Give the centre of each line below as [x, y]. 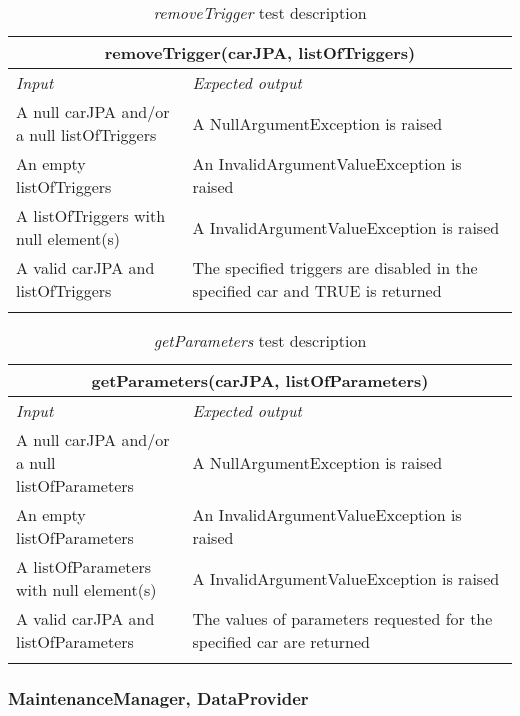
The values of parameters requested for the [342, 618]
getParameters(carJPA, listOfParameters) [260, 380]
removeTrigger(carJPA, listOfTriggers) [260, 52]
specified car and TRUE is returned [317, 290]
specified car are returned [281, 641]
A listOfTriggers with [91, 215]
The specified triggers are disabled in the [335, 267]
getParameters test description [260, 340]
